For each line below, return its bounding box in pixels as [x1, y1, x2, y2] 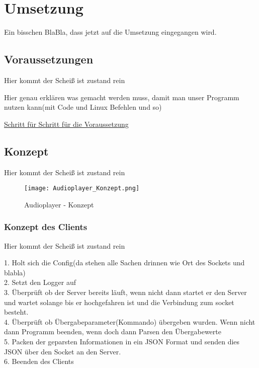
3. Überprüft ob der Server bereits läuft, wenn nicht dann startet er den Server [4, 286, 247, 297]
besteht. [4, 307, 29, 317]
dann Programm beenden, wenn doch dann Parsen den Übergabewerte [4, 326, 221, 337]
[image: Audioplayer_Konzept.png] [24, 185, 140, 192]
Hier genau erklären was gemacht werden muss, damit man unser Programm [4, 92, 239, 102]
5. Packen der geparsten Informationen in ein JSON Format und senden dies [4, 336, 240, 346]
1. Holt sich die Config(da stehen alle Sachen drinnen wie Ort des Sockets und [4, 257, 245, 268]
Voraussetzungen [4, 51, 94, 67]
